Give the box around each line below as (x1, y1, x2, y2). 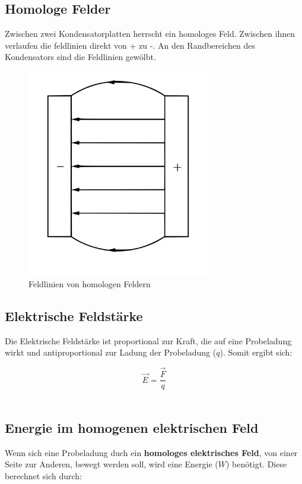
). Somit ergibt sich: (220, 346, 293, 359)
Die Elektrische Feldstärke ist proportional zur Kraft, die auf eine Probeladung (5, 334, 292, 347)
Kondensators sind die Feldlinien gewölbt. (5, 51, 156, 63)
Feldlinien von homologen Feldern (28, 277, 151, 290)
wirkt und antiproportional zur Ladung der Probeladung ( (5, 346, 217, 359)
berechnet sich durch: (5, 470, 82, 482)
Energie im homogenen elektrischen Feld (5, 419, 259, 437)
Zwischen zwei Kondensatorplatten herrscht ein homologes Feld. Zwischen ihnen (5, 27, 295, 40)
